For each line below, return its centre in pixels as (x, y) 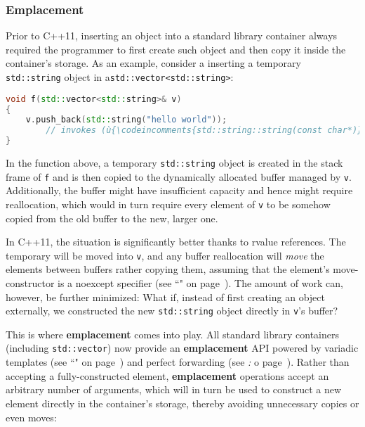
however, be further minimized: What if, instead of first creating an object (165, 297)
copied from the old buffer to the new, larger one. (112, 218)
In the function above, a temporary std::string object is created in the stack (174, 163)
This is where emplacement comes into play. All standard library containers (172, 334)
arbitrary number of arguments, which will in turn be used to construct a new (174, 389)
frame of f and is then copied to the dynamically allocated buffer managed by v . (179, 176)
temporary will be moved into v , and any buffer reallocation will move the (165, 255)
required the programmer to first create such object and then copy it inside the (176, 49)
